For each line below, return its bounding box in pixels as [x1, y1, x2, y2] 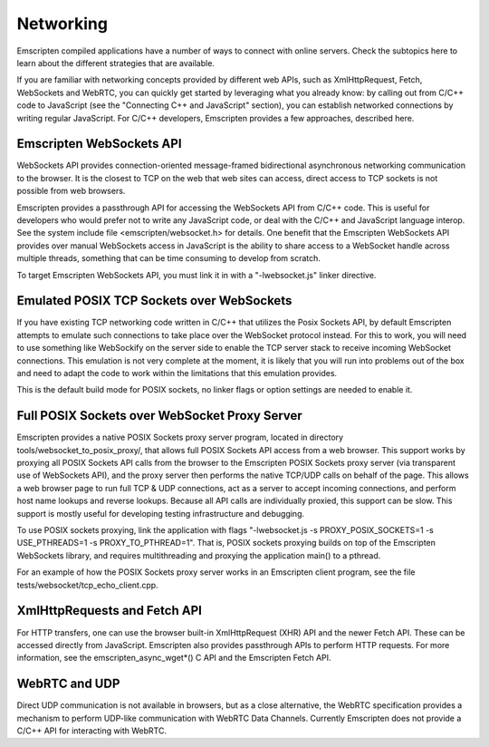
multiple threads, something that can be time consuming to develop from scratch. [16, 253, 321, 264]
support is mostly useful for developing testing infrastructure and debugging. [16, 508, 305, 519]
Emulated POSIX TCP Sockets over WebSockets [16, 293, 292, 308]
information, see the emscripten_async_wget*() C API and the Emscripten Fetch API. [16, 653, 331, 664]
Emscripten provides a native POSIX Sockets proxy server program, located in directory [16, 432, 344, 443]
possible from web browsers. [16, 186, 126, 197]
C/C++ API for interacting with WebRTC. [16, 725, 168, 736]
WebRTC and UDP [16, 676, 120, 692]
